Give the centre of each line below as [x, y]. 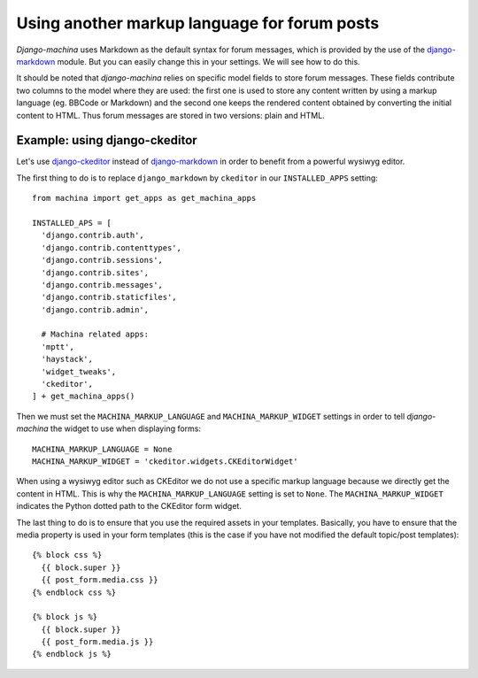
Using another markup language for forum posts [198, 23]
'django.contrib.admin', [95, 309]
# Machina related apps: [95, 335]
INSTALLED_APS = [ [72, 223]
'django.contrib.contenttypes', [111, 247]
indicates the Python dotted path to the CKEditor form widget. [129, 506]
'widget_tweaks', [79, 371]
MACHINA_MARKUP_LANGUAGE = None [102, 449]
